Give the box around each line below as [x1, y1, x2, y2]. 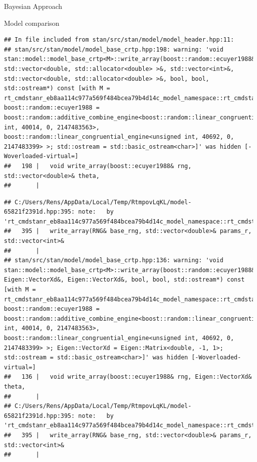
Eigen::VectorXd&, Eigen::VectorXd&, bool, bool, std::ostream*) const [4, 276, 245, 284]
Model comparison [4, 17, 60, 28]
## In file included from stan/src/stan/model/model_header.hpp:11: [4, 36, 234, 44]
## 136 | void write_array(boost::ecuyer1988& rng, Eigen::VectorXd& [4, 373, 252, 381]
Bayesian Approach [4, 1, 62, 11]
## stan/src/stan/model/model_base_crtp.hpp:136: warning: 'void [4, 257, 223, 264]
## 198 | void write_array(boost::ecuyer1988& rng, [4, 162, 192, 170]
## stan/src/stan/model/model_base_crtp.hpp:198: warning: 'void [4, 46, 223, 53]
